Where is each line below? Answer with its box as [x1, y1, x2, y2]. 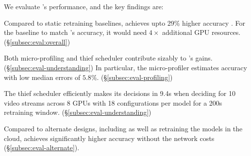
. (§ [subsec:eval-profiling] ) [97, 72, 173, 82]
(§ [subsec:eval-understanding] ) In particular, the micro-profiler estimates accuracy [4, 62, 247, 72]
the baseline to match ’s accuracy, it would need [4, 27, 147, 37]
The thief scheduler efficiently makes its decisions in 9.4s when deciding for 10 [4, 88, 235, 98]
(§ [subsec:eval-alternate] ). [4, 142, 80, 153]
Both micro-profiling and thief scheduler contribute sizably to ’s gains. [4, 53, 213, 63]
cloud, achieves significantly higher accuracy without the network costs [4, 133, 215, 143]
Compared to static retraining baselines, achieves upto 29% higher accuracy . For [4, 17, 245, 28]
